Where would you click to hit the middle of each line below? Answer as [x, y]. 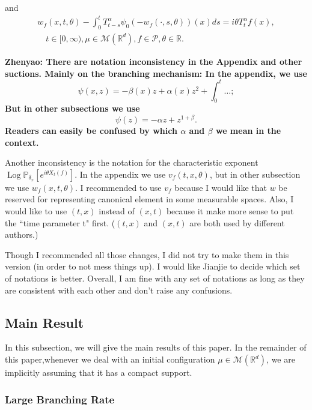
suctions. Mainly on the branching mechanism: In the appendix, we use [156, 73]
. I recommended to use [118, 187]
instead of [117, 211]
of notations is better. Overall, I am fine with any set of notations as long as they [155, 278]
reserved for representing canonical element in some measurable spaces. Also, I [149, 199]
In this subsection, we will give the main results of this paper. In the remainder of [156, 347]
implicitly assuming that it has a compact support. [99, 372]
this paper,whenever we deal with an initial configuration [110, 359]
